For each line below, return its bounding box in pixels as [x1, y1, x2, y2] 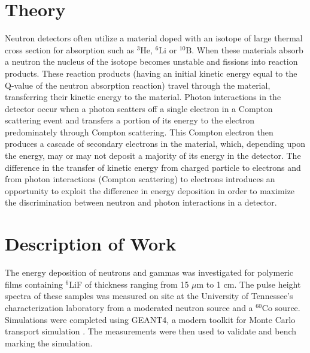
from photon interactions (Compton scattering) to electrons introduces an [5, 173, 275, 185]
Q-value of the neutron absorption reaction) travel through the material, [5, 79, 271, 91]
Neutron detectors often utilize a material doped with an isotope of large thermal [5, 32, 303, 44]
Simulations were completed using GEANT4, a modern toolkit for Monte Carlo [5, 313, 296, 325]
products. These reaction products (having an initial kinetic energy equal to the [5, 67, 297, 79]
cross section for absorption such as [5, 43, 135, 56]
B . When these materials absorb [186, 43, 303, 56]
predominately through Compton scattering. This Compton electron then [5, 125, 273, 138]
